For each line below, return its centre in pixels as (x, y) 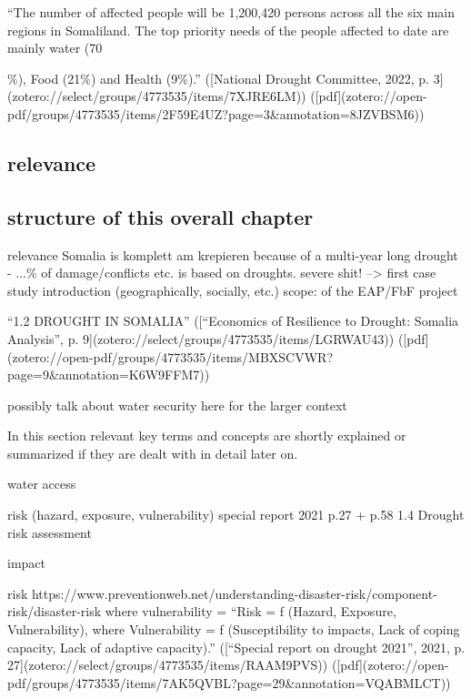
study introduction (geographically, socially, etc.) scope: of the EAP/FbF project (233, 290)
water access (42, 484)
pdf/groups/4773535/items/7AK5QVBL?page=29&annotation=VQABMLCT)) (229, 682)
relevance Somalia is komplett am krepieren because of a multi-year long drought (233, 254)
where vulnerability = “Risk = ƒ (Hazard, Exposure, (251, 611)
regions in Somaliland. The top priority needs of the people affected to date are (228, 30)
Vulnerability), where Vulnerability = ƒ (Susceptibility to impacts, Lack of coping (234, 629)
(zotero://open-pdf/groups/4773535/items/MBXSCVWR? (170, 356)
